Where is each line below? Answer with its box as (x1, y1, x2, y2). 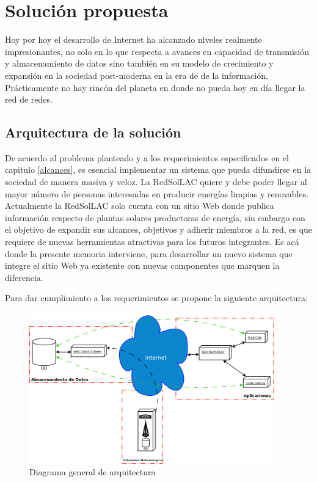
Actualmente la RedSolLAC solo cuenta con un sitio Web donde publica (5, 199, 274, 212)
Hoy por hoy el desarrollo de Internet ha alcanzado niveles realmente (5, 33, 262, 46)
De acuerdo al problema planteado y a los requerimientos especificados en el (5, 151, 289, 164)
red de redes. (5, 93, 53, 106)
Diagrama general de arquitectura (29, 466, 156, 478)
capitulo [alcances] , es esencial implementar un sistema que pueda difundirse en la (5, 163, 312, 176)
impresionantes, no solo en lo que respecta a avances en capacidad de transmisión (5, 45, 309, 57)
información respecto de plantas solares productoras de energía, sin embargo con (5, 211, 305, 224)
